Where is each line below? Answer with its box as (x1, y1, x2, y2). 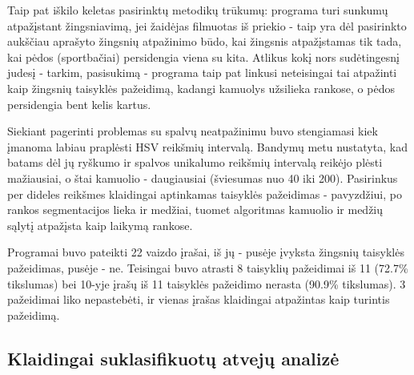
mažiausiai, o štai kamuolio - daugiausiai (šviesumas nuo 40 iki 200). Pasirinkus (7, 169, 398, 186)
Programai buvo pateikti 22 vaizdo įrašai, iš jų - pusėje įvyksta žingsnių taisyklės (7, 244, 404, 260)
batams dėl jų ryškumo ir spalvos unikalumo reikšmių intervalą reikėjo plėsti (7, 154, 383, 171)
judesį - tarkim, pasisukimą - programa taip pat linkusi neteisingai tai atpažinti (7, 64, 397, 81)
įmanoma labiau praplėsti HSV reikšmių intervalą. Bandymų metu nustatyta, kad (7, 138, 408, 155)
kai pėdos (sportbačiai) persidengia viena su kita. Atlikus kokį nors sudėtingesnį (7, 48, 400, 65)
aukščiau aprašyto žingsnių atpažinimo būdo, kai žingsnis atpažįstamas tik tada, (7, 33, 402, 50)
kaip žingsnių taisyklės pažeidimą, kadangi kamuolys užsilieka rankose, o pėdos (7, 79, 395, 96)
